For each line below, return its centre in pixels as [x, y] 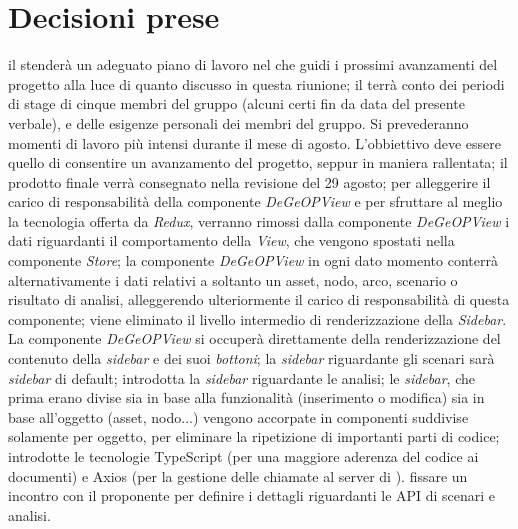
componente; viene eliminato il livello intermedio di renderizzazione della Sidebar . [257, 318]
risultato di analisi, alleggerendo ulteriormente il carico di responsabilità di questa [259, 299]
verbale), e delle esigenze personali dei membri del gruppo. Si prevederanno [238, 122]
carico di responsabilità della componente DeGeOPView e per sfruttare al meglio [255, 201]
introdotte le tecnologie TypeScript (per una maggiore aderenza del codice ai [243, 456]
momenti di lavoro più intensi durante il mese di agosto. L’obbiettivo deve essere [254, 142]
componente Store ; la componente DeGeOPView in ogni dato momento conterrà [253, 260]
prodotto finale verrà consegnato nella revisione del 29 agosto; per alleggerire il [249, 181]
